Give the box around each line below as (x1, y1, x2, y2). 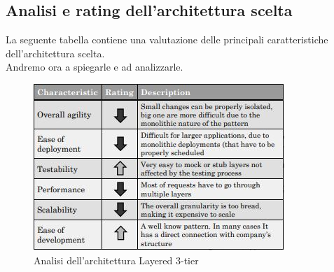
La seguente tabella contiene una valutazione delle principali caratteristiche (6, 32, 328, 47)
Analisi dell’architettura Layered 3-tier (34, 252, 199, 267)
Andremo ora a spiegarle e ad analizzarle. (6, 59, 183, 74)
